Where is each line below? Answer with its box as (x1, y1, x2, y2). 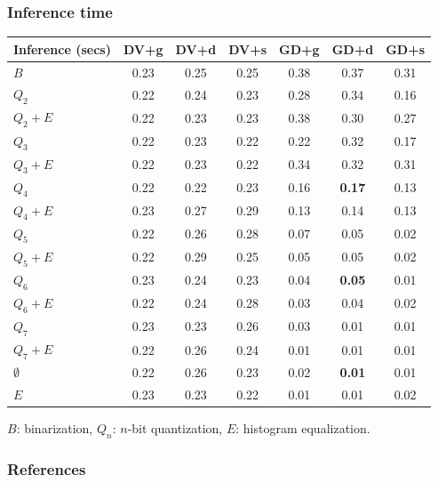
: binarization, (16, 418, 93, 437)
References (7, 457, 86, 479)
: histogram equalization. (235, 418, 370, 437)
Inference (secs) (13, 39, 111, 58)
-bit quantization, (127, 418, 223, 437)
